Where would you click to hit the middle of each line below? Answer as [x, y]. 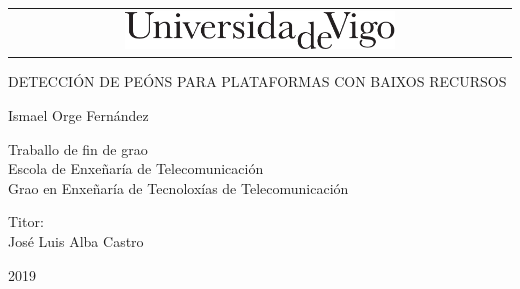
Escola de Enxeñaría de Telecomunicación [136, 168]
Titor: [26, 221]
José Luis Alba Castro [76, 241]
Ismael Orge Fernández [78, 115]
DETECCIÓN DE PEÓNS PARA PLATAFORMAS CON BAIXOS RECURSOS [257, 81]
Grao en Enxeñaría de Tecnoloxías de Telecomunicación [178, 187]
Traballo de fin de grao [78, 148]
